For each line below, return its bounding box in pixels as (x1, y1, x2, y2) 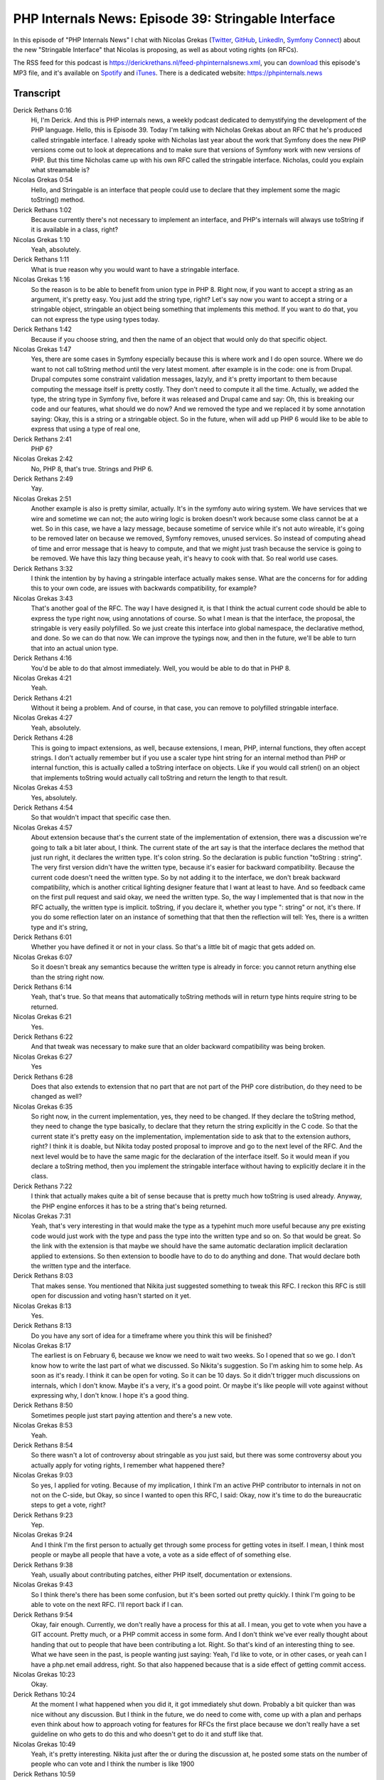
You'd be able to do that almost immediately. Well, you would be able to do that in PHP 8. (31, 664, 291, 672)
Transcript (13, 87, 60, 99)
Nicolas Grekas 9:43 (13, 1581, 73, 1589)
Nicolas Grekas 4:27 (13, 713, 73, 722)
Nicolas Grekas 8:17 (13, 1341, 71, 1350)
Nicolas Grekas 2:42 (13, 454, 73, 463)
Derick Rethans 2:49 (13, 474, 74, 483)
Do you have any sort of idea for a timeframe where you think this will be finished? (31, 1331, 272, 1340)
